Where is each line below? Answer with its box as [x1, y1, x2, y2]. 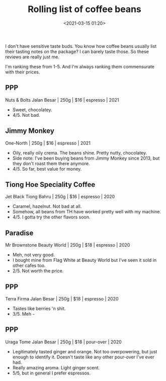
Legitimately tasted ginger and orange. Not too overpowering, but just [12, 348, 157, 354]
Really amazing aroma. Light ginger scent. [12, 364, 100, 370]
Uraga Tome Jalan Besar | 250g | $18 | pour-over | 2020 [5, 339, 122, 345]
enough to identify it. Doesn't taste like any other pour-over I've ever [12, 354, 154, 360]
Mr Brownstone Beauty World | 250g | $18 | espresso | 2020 [5, 242, 130, 248]
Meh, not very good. [12, 252, 55, 258]
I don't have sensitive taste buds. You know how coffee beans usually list [5, 43, 157, 49]
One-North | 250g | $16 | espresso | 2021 [5, 140, 91, 146]
